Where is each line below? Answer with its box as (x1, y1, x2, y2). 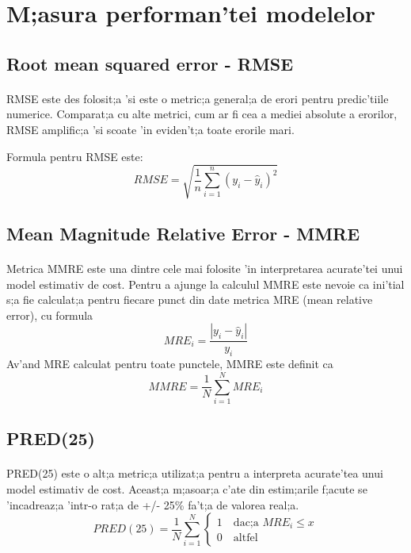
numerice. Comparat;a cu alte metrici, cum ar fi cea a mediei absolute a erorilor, (6, 106, 398, 122)
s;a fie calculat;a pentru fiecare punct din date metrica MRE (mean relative (6, 291, 373, 308)
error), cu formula (6, 306, 93, 323)
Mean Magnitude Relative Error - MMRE (6, 221, 360, 246)
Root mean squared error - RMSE (6, 51, 294, 75)
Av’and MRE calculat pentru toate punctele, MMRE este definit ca (6, 355, 333, 372)
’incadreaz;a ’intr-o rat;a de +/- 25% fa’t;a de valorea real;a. (6, 496, 299, 513)
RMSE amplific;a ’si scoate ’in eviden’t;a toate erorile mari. (6, 121, 295, 137)
